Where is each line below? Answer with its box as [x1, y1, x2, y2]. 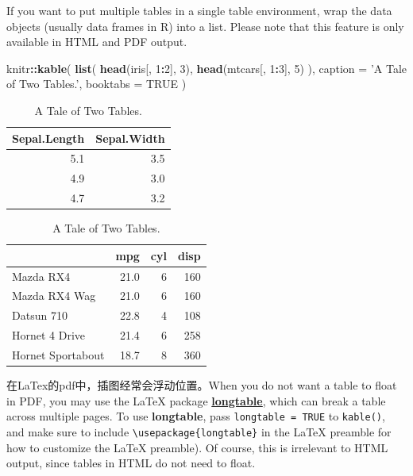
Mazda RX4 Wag [12, 287, 96, 304]
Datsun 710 [12, 307, 68, 324]
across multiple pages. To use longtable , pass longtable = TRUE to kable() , [6, 408, 385, 424]
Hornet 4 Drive [12, 327, 86, 344]
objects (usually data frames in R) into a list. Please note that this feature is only [6, 17, 404, 34]
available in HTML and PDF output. [6, 33, 187, 50]
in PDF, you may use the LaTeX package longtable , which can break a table [6, 392, 386, 409]
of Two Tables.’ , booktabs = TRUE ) [6, 75, 187, 92]
